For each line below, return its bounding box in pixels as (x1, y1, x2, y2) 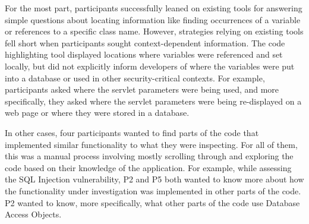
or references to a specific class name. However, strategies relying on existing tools (5, 25, 304, 37)
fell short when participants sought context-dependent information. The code (5, 36, 285, 49)
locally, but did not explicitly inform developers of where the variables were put (5, 59, 295, 72)
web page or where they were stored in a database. (5, 106, 190, 119)
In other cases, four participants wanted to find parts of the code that (5, 126, 259, 138)
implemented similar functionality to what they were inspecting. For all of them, (5, 138, 298, 150)
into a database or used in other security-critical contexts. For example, (5, 71, 265, 84)
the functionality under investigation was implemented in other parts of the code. (5, 184, 301, 197)
